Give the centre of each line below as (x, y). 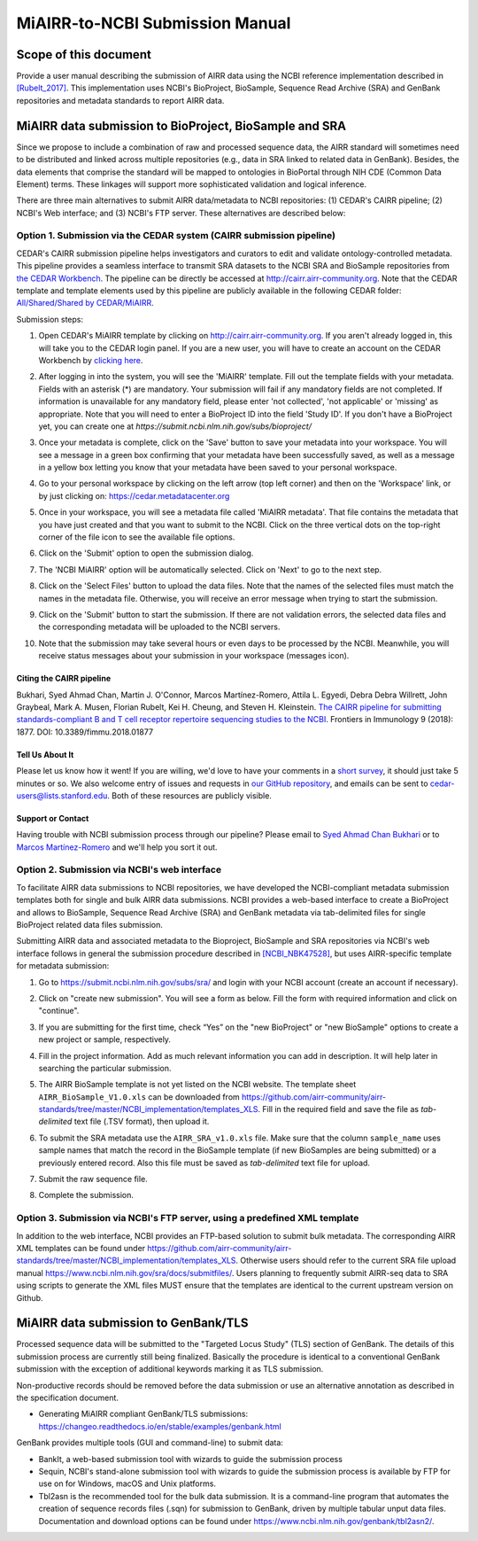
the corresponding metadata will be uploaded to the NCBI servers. (159, 627)
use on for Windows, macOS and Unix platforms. (127, 1483)
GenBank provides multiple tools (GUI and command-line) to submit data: (150, 1443)
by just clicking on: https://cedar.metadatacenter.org (134, 495)
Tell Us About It (45, 754)
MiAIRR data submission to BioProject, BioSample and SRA (181, 125)
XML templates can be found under (81, 1248)
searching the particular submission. (105, 1068)
